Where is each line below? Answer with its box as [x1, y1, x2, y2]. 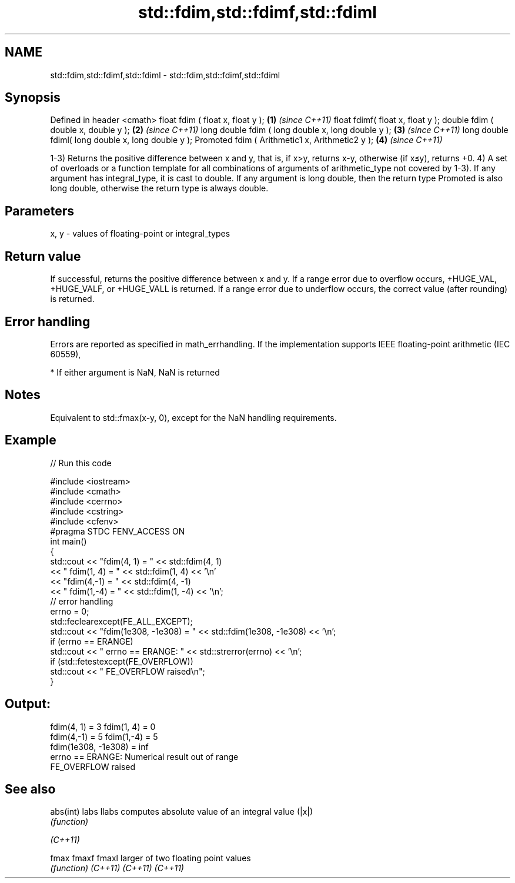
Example [5, 433, 56, 448]
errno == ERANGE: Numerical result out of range [50, 751, 239, 762]
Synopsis [5, 90, 61, 105]
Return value [5, 248, 81, 264]
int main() [50, 536, 87, 546]
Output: [5, 696, 51, 712]
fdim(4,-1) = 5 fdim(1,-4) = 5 [50, 731, 158, 742]
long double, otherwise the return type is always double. [50, 183, 269, 194]
